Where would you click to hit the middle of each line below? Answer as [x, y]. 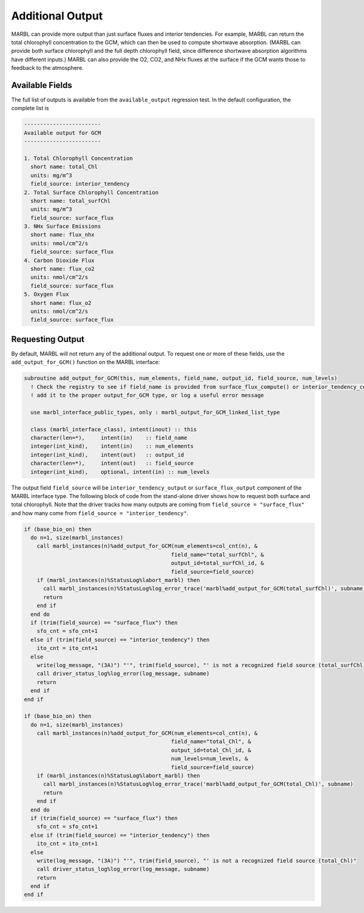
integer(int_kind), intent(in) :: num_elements [112, 446]
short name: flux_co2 [63, 269]
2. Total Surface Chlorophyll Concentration [91, 192]
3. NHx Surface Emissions [62, 227]
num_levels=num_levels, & [209, 759]
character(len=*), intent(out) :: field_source [112, 463]
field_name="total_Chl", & [211, 742]
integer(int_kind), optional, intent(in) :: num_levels [120, 472]
